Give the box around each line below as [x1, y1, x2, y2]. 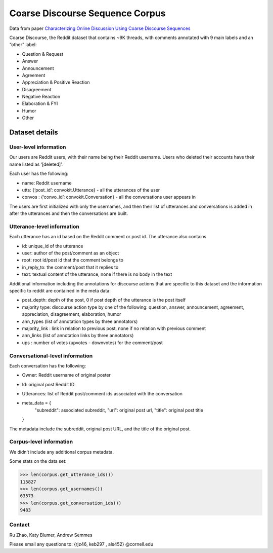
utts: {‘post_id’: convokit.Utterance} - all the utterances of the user [22, 187, 160, 193]
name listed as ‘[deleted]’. [9, 161, 63, 167]
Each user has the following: [9, 170, 68, 177]
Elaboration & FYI [22, 100, 58, 106]
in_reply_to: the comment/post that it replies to [22, 264, 119, 270]
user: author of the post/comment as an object [22, 250, 119, 256]
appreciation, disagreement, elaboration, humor [22, 311, 121, 317]
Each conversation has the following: [9, 362, 86, 368]
